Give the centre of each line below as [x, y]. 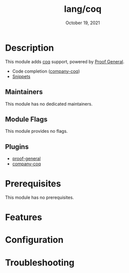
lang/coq [83, 9]
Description [30, 48]
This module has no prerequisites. [40, 197]
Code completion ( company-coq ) [46, 71]
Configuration [34, 240]
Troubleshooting [40, 262]
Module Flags [26, 119]
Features [24, 217]
